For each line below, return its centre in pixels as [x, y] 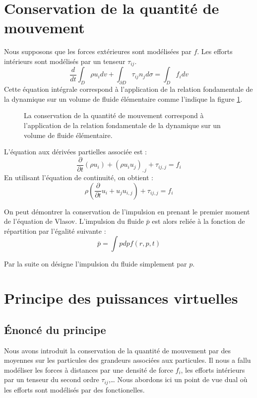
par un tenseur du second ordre [52, 379]
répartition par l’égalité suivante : [55, 231]
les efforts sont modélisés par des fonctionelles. [74, 389]
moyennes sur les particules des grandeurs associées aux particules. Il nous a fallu [128, 360]
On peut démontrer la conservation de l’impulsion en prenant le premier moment [127, 211]
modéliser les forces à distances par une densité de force [89, 369]
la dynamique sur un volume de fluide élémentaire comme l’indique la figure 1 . [123, 99]
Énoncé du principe [55, 329]
